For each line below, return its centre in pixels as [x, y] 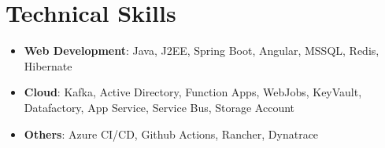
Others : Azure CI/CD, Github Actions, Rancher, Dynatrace [171, 134]
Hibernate [48, 65]
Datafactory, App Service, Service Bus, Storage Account [159, 107]
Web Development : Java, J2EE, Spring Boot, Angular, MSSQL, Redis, [202, 51]
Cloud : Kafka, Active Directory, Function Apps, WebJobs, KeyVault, [193, 92]
